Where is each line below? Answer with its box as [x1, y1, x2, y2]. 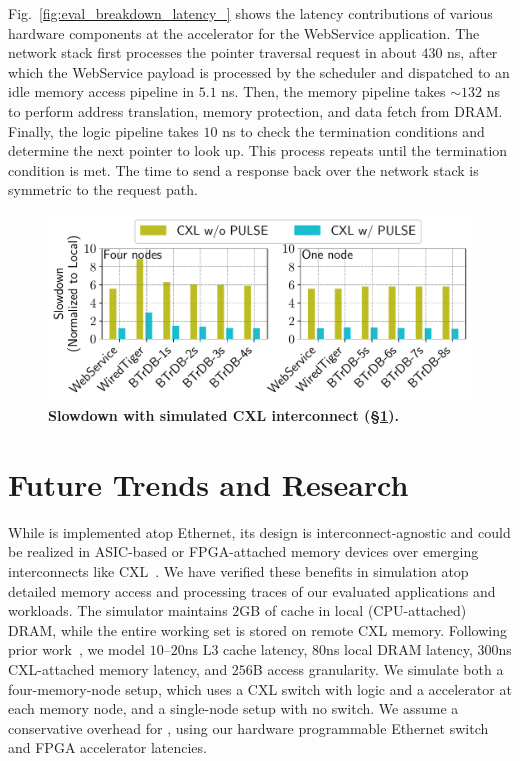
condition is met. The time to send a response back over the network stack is [8, 159, 479, 180]
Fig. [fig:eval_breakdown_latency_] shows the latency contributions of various [8, 3, 493, 23]
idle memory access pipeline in [8, 81, 195, 102]
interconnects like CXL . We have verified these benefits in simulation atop [8, 561, 469, 581]
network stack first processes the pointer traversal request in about [8, 42, 417, 63]
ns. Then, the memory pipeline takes [221, 81, 446, 102]
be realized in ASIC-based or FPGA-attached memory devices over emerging [8, 541, 479, 562]
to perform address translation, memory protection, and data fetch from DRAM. [8, 100, 503, 121]
